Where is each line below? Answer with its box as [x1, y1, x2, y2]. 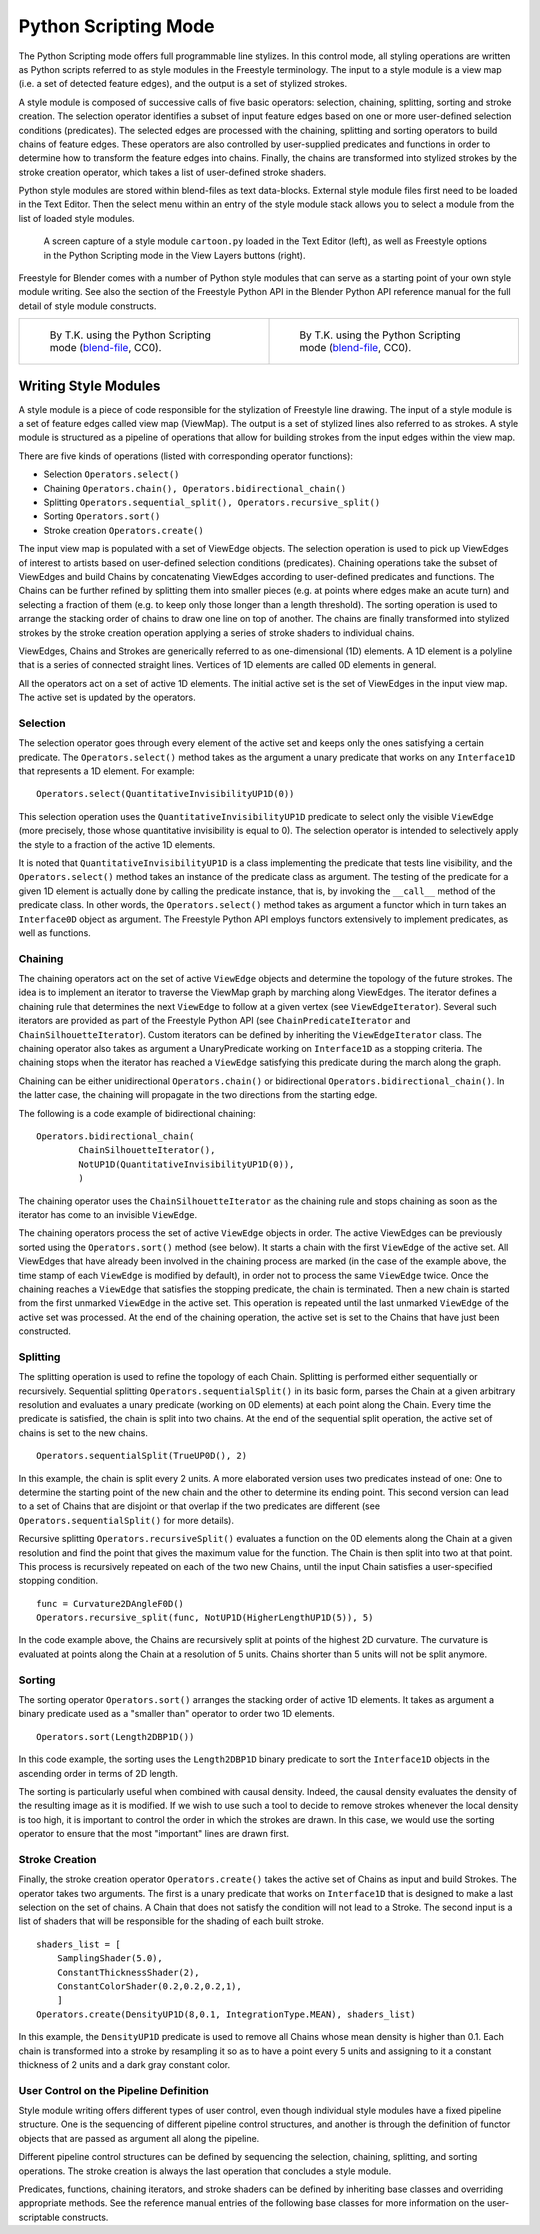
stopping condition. [18, 1575, 99, 1587]
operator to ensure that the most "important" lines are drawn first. [18, 1828, 290, 1840]
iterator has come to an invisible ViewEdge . [18, 1208, 198, 1220]
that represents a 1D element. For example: [18, 765, 195, 777]
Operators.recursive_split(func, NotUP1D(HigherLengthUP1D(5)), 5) [36, 1612, 374, 1624]
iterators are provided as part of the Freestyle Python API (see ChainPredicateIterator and [18, 1015, 411, 1027]
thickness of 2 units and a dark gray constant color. [18, 2058, 231, 2070]
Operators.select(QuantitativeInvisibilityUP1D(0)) [36, 788, 295, 800]
